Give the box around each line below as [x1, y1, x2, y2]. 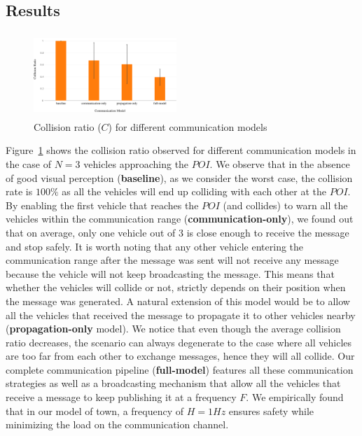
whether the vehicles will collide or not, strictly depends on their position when [6, 280, 346, 295]
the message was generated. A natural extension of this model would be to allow [6, 293, 350, 308]
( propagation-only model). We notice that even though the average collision [6, 321, 341, 336]
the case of [6, 156, 52, 171]
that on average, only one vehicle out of [6, 225, 176, 239]
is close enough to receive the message [186, 225, 349, 239]
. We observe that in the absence [209, 156, 350, 171]
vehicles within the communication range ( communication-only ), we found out [6, 211, 354, 226]
